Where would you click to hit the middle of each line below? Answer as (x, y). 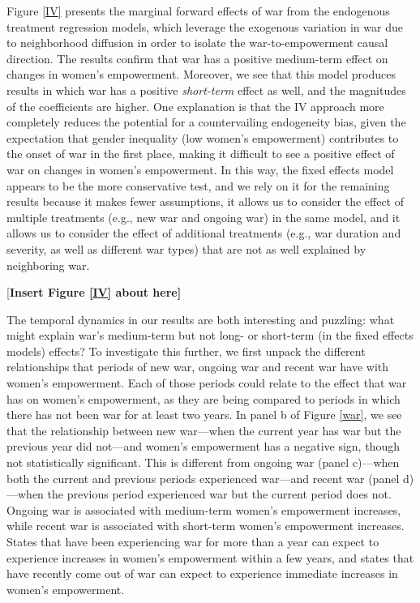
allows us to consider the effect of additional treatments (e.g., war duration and (204, 233)
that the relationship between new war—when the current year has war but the (204, 430)
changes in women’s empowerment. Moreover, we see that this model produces (201, 74)
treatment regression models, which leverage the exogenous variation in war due (205, 26)
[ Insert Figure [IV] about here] (94, 292)
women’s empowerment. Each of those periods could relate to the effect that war (207, 383)
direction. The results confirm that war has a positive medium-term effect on (197, 58)
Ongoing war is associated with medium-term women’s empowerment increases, (204, 509)
